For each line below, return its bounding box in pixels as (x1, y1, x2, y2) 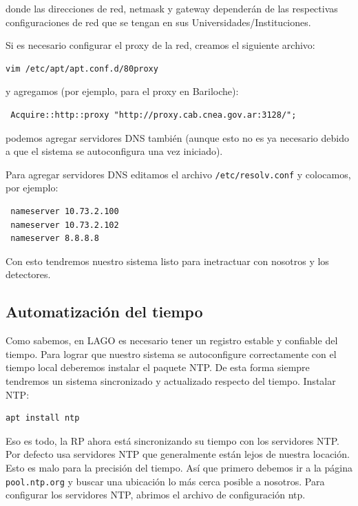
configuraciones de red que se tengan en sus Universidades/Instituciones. (6, 14, 311, 29)
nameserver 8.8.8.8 (10, 233, 100, 244)
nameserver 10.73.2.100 (10, 207, 119, 216)
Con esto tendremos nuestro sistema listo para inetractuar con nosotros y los (6, 253, 329, 268)
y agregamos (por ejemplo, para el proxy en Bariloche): (6, 84, 239, 98)
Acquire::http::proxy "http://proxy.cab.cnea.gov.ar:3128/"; (10, 109, 297, 120)
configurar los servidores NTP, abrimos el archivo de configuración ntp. (6, 487, 306, 502)
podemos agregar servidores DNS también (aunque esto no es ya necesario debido (6, 130, 349, 145)
